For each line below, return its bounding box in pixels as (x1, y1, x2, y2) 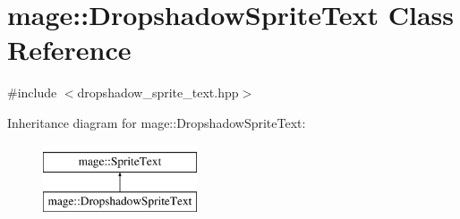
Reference (7, 31, 132, 68)
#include (7, 83, 57, 102)
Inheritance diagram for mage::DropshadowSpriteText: (7, 113, 306, 131)
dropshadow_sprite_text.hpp (77, 83, 239, 102)
